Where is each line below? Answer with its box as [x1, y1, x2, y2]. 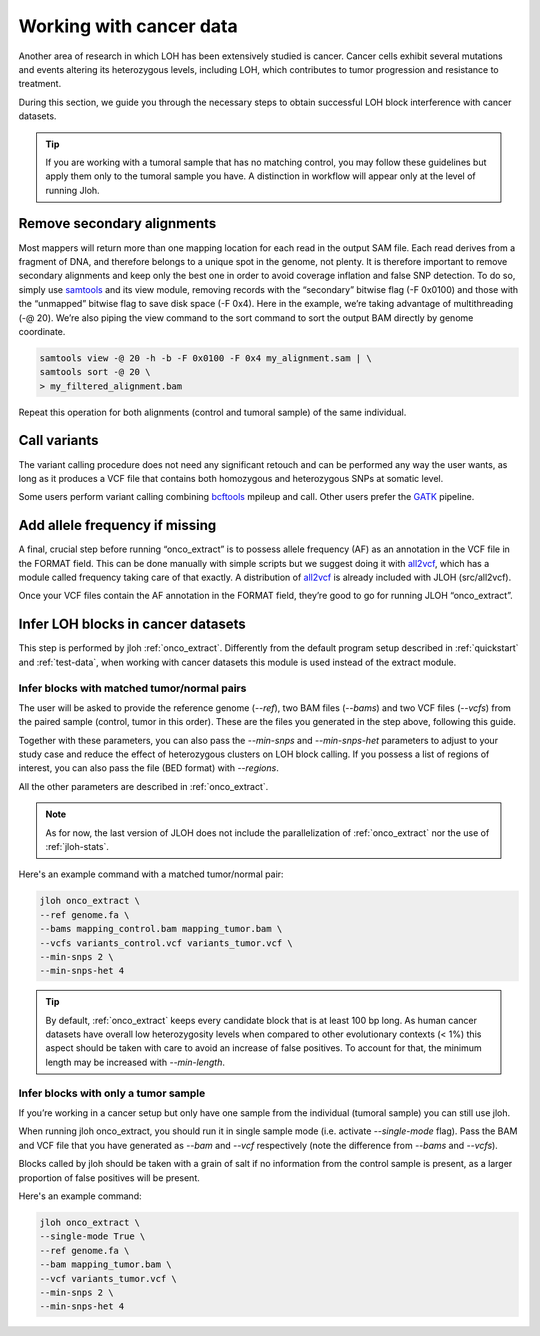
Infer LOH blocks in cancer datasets [18, 616, 247, 633]
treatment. [18, 78, 62, 90]
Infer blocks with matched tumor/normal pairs [18, 681, 247, 695]
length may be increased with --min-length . [45, 1056, 225, 1068]
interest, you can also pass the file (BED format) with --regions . [18, 762, 279, 774]
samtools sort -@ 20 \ [39, 366, 151, 378]
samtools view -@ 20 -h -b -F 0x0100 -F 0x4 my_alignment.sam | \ [39, 352, 372, 364]
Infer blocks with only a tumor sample [18, 1086, 206, 1100]
